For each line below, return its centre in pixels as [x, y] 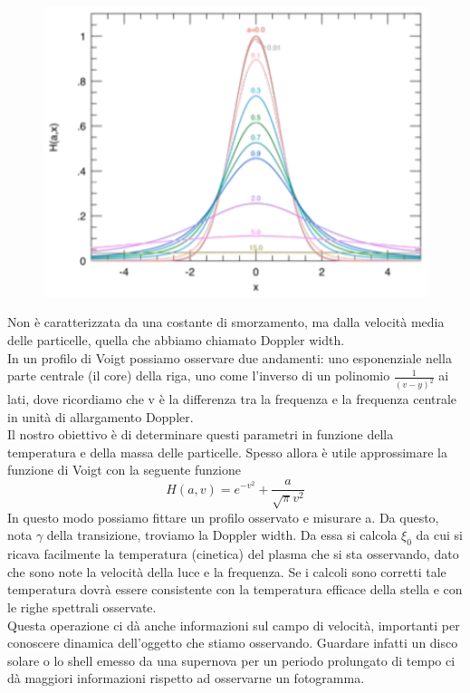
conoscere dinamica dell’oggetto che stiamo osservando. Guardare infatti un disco [233, 643]
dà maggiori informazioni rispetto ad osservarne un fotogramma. [186, 678]
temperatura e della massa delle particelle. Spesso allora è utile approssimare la [227, 452]
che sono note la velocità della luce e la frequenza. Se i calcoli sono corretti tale [227, 571]
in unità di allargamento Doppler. [101, 416]
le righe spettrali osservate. [82, 607]
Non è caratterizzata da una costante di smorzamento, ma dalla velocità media [226, 322]
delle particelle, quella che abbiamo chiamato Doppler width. [176, 340]
